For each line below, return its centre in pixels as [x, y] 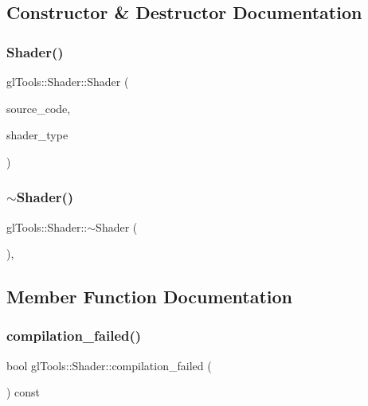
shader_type [37, 135]
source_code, [39, 108]
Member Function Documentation [150, 297]
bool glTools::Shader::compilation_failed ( [109, 365]
